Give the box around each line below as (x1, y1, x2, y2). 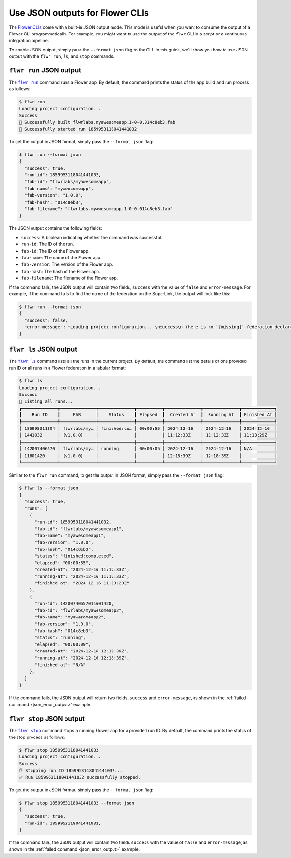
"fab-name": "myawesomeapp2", (34, 615, 107, 620)
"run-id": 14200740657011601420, (34, 601, 114, 606)
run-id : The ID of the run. (21, 241, 75, 247)
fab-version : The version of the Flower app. (21, 261, 113, 267)
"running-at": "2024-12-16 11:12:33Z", (34, 574, 129, 579)
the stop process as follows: (9, 734, 65, 740)
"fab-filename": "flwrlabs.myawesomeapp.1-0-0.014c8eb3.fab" (24, 206, 173, 212)
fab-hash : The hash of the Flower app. (21, 268, 100, 274)
